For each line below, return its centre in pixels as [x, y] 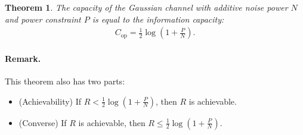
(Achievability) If [50, 101]
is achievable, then [112, 122]
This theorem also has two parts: [65, 81]
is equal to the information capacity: [158, 19]
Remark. [23, 58]
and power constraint [43, 19]
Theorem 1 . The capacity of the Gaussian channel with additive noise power [146, 7]
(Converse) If [43, 122]
